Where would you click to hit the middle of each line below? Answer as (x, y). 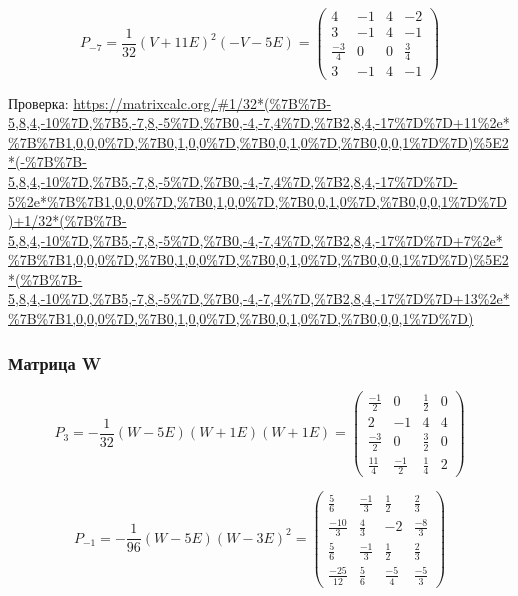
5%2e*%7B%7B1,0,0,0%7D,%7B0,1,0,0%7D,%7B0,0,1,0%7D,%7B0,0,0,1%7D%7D (257, 200)
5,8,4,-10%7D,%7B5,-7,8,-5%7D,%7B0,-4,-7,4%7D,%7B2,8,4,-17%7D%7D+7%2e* (255, 239)
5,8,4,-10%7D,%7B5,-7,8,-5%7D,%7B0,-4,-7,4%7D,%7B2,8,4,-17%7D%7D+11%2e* (259, 122)
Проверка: (38, 102)
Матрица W (55, 362)
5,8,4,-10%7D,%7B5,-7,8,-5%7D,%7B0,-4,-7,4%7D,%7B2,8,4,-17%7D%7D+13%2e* (259, 298)
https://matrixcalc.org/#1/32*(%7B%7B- (202, 102)
